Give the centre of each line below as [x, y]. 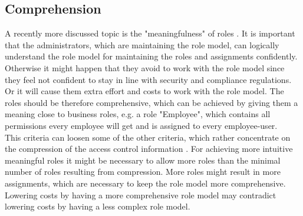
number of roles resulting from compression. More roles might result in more [143, 172]
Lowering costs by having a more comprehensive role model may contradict [141, 195]
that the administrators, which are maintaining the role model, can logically [142, 44]
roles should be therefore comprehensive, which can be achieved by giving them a [151, 102]
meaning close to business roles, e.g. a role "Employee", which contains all [138, 114]
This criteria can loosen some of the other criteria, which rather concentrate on [148, 137]
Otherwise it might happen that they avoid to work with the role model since [145, 67]
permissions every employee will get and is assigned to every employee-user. [141, 125]
